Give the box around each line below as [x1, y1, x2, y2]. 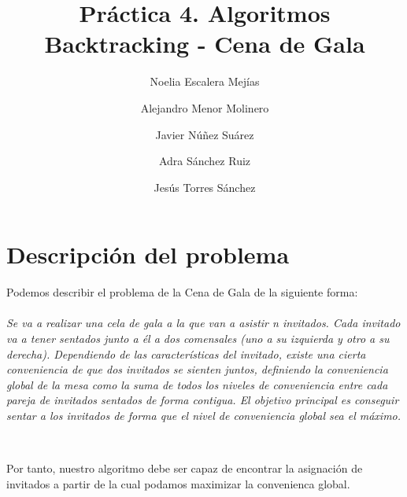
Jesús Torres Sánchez [154, 179, 256, 195]
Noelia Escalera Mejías [150, 73, 260, 90]
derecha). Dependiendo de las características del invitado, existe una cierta [6, 345, 366, 362]
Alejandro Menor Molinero [140, 99, 269, 116]
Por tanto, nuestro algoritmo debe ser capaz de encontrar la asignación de [6, 460, 363, 477]
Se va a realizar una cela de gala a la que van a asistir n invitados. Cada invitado [6, 315, 401, 331]
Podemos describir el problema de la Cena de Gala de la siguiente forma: [6, 284, 358, 300]
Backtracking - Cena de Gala [44, 28, 365, 60]
